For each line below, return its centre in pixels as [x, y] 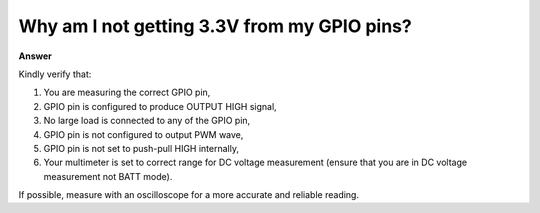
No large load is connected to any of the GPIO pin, [147, 121]
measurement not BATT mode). [108, 176]
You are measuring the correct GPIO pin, [127, 92]
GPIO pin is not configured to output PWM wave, [143, 134]
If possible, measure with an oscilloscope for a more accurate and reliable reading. [189, 195]
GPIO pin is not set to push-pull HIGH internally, [141, 148]
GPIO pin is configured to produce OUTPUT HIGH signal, [160, 106]
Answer [35, 56]
